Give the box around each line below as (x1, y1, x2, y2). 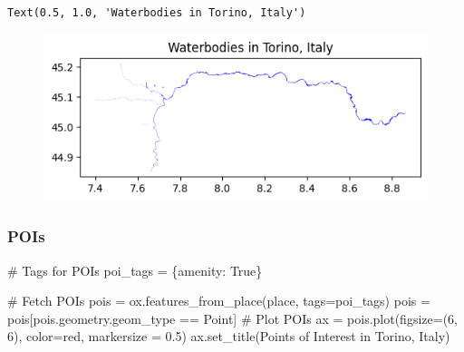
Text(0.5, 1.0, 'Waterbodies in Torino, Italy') (7, 6, 306, 19)
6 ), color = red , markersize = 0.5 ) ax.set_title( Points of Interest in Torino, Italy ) (7, 327, 450, 346)
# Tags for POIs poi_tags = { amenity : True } (7, 260, 263, 279)
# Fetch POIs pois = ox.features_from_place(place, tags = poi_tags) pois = (7, 291, 430, 310)
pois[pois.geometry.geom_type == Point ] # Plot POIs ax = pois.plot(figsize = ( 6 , (7, 308, 459, 328)
